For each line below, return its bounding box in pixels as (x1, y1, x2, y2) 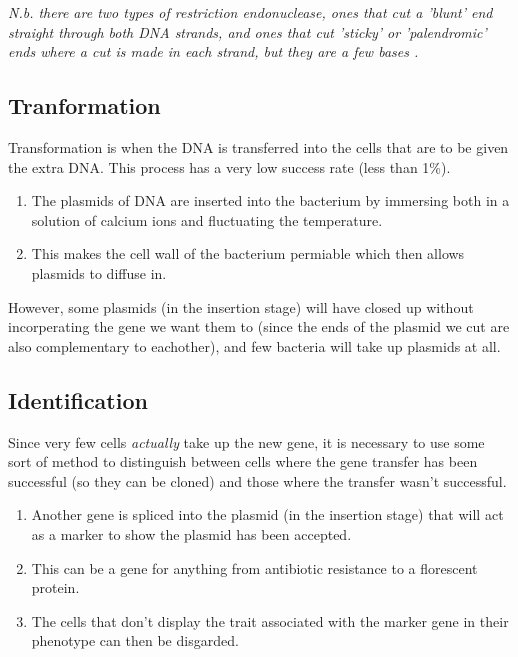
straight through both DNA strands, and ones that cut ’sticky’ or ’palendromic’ (8, 21, 487, 42)
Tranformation (8, 90, 161, 121)
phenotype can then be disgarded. (31, 630, 239, 651)
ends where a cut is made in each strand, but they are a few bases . (8, 41, 419, 62)
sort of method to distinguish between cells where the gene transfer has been (8, 451, 478, 472)
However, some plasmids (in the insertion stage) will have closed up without (8, 296, 474, 317)
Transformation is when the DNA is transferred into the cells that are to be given (8, 136, 509, 157)
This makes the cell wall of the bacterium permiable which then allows (31, 243, 465, 264)
